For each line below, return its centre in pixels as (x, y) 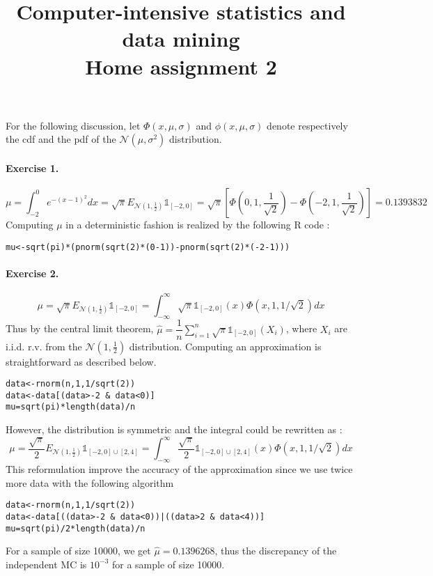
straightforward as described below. (81, 361)
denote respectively (307, 125)
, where (301, 328)
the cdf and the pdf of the (61, 139)
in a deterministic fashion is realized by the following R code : (198, 225)
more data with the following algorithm (90, 482)
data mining (181, 39)
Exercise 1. (32, 168)
